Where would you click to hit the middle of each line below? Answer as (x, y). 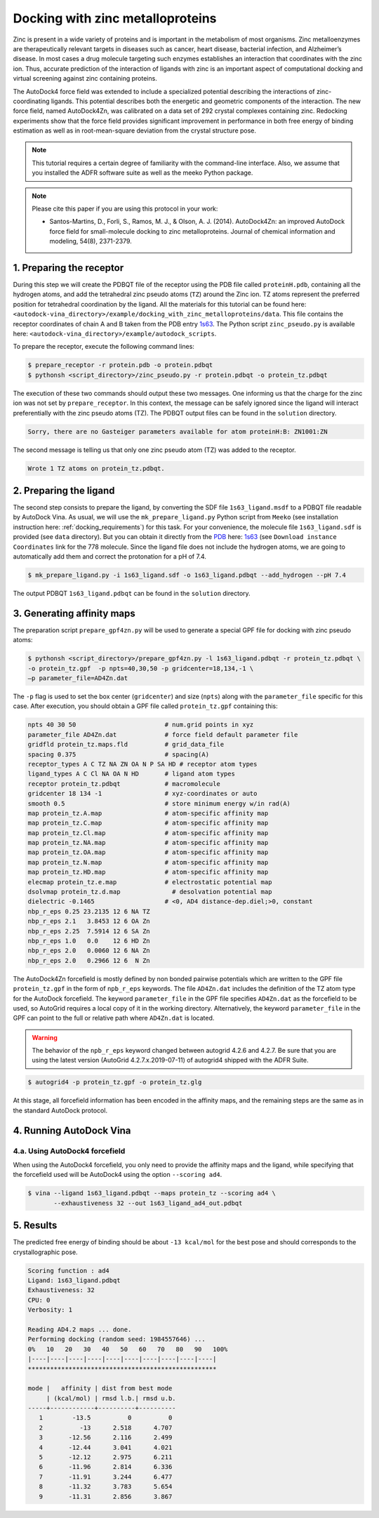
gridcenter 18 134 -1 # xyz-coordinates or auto (142, 794)
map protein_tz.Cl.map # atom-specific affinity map (148, 833)
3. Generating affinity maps (74, 613)
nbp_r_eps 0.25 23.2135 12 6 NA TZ (89, 911)
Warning (45, 1037)
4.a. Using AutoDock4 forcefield (69, 1151)
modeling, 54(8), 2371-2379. (91, 241)
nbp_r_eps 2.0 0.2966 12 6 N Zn (89, 960)
